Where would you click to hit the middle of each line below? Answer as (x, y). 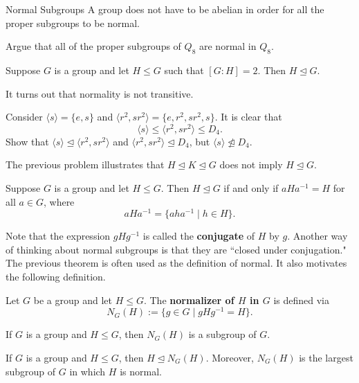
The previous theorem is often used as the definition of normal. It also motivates (176, 263)
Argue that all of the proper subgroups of (93, 46)
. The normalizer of (189, 300)
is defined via (301, 300)
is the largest (326, 357)
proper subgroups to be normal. (73, 23)
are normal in (228, 46)
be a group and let (73, 300)
